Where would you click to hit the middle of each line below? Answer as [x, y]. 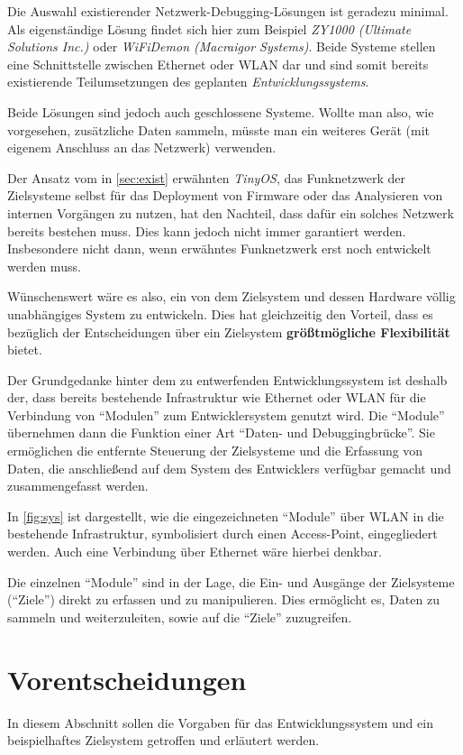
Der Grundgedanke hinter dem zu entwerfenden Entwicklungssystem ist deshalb [227, 379]
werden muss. [44, 266]
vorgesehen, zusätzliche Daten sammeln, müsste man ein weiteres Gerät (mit [218, 129]
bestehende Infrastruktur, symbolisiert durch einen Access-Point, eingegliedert [222, 534]
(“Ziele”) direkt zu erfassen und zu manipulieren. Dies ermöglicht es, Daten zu [223, 599]
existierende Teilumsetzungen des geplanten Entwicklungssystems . [188, 82]
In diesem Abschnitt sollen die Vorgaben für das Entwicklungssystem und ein [220, 722]
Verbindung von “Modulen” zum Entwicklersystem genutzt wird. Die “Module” [226, 414]
